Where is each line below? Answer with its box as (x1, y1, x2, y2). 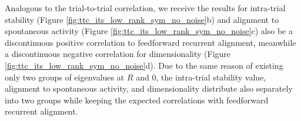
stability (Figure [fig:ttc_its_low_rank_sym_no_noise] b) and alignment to (5, 13, 279, 25)
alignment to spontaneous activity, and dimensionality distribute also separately (5, 82, 293, 95)
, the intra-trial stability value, (156, 70, 266, 83)
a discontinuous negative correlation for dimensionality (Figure (5, 48, 231, 60)
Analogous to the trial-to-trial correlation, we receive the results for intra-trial (5, 2, 286, 14)
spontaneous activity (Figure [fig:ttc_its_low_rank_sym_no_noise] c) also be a (5, 25, 293, 37)
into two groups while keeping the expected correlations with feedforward (5, 93, 269, 106)
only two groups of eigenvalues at (5, 70, 125, 83)
